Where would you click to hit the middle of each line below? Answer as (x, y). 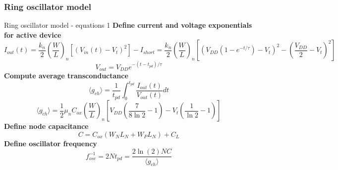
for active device (33, 34)
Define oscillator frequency (51, 143)
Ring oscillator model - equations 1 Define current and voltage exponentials (128, 25)
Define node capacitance (46, 126)
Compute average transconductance (66, 76)
